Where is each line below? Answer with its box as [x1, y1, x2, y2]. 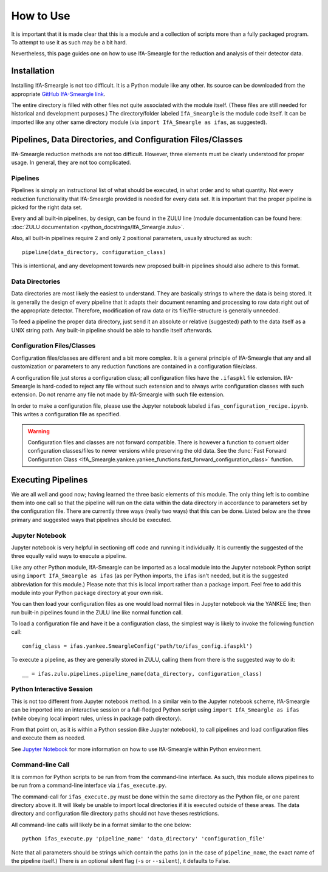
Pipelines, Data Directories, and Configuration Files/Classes [11, 134, 243, 145]
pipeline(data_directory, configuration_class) [22, 249, 166, 255]
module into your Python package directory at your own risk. [11, 589, 163, 596]
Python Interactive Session [11, 685, 93, 693]
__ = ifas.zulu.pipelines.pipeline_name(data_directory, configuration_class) [22, 670, 262, 677]
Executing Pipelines [11, 475, 88, 485]
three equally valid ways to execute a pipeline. [11, 552, 127, 560]
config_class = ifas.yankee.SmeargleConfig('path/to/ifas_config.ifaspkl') [22, 642, 253, 650]
